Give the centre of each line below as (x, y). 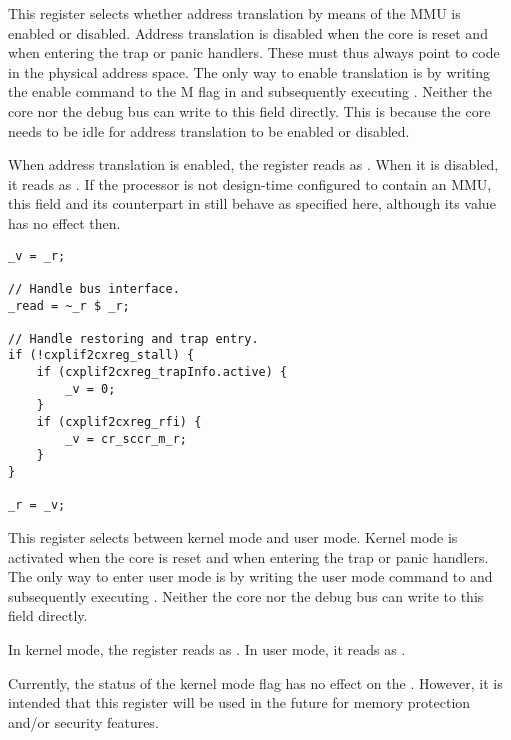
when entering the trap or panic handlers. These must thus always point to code (254, 52)
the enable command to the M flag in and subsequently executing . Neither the (250, 91)
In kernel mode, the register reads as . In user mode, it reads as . (207, 649)
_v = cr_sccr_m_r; (126, 438)
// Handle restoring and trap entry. (133, 338)
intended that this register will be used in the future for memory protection (239, 702)
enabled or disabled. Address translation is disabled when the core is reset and (248, 32)
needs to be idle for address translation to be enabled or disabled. (209, 130)
